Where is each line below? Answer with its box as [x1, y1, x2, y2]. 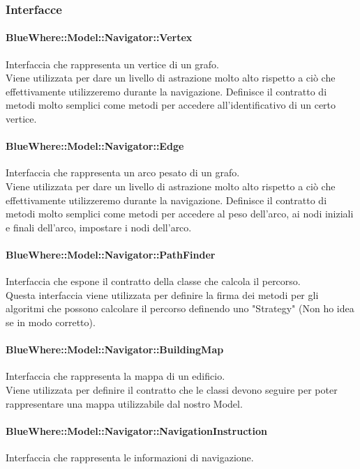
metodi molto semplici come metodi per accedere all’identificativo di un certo [6, 98, 336, 112]
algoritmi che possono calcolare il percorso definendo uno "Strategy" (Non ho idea [6, 301, 354, 316]
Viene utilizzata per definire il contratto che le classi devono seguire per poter [6, 382, 338, 397]
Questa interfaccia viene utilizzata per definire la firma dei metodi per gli [6, 287, 319, 302]
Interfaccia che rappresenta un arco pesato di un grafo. [6, 165, 240, 180]
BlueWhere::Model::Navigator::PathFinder [6, 247, 216, 261]
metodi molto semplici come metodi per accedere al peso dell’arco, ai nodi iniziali [6, 206, 354, 221]
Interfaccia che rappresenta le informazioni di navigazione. [6, 449, 254, 464]
